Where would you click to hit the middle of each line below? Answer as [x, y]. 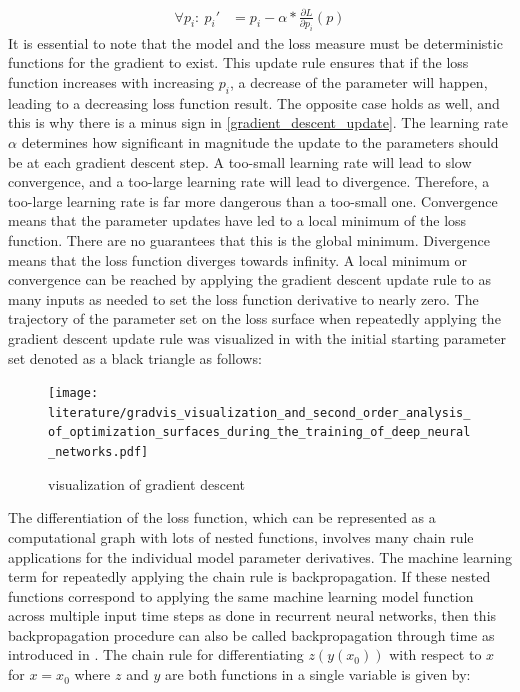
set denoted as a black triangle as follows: [135, 357]
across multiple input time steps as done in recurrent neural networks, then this [252, 615]
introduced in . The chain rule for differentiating [156, 654]
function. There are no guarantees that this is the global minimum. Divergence [249, 239]
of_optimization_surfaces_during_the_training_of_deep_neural [259, 432]
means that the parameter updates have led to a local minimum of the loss [237, 220]
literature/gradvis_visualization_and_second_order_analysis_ [259, 412]
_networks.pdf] [98, 452]
